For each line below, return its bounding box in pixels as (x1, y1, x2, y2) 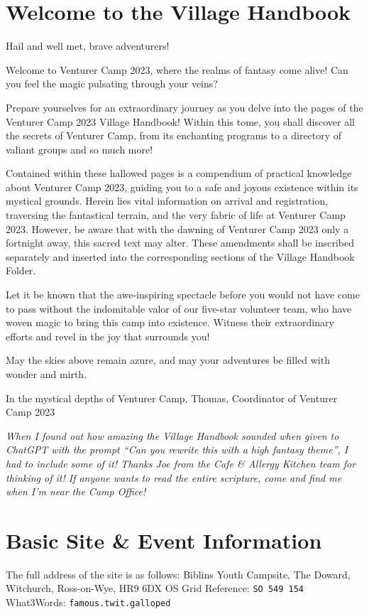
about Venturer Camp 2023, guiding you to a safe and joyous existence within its (6, 179, 358, 194)
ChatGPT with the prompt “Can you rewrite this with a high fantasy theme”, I (6, 442, 348, 457)
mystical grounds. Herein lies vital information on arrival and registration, (6, 193, 329, 208)
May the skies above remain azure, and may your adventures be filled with (6, 352, 330, 367)
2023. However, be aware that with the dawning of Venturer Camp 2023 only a (6, 221, 349, 236)
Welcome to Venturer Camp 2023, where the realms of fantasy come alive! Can (6, 62, 348, 77)
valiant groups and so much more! (6, 141, 153, 156)
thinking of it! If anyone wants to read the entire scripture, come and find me (6, 470, 342, 485)
